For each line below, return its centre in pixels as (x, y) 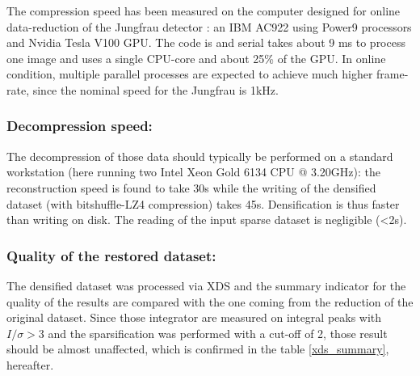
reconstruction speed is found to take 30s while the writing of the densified (191, 187)
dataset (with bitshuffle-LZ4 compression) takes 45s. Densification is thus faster (203, 203)
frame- (393, 74)
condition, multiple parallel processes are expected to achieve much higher (190, 74)
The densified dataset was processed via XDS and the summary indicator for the (206, 285)
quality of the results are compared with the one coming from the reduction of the (210, 301)
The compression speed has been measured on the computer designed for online (204, 11)
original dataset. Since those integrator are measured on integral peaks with (194, 317)
